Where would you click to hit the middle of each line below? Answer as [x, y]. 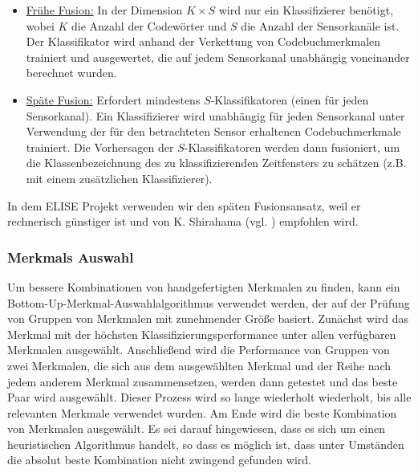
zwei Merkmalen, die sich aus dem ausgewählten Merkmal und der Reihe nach [199, 365]
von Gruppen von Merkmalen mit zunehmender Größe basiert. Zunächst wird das [208, 318]
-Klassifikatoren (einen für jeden [290, 99]
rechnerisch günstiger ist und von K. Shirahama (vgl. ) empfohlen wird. [183, 221]
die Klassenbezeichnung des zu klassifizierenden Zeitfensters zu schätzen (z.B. [216, 163]
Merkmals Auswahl [71, 257]
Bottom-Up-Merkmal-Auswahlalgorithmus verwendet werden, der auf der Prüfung [209, 302]
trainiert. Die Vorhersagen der [100, 147]
